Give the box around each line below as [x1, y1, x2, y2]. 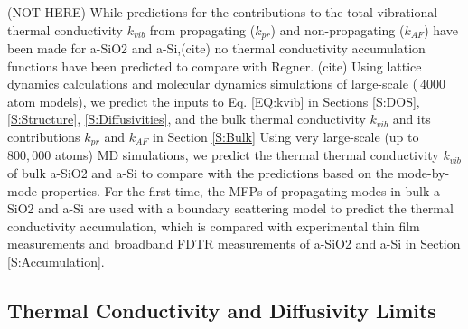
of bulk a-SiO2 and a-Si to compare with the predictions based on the [7, 164, 394, 183]
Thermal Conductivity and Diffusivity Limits [7, 296, 436, 324]
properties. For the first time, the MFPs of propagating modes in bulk [41, 181, 430, 200]
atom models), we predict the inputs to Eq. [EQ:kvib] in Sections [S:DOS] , [7, 91, 420, 110]
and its [392, 109, 431, 128]
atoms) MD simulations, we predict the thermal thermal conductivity [54, 146, 439, 164]
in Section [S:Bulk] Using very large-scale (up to [153, 127, 419, 146]
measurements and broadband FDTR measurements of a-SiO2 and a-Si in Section [7, 234, 461, 253]
